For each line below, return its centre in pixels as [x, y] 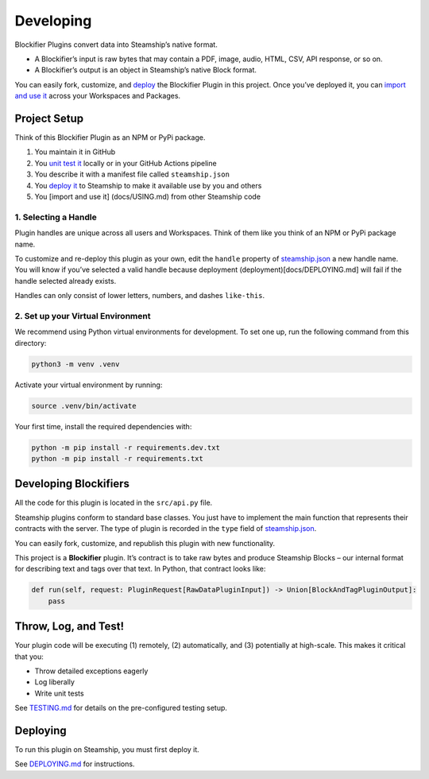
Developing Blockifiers [72, 484]
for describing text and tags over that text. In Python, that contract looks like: [140, 569]
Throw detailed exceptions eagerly [91, 671]
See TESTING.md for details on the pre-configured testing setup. [121, 708]
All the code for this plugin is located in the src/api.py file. [114, 503]
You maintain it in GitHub [75, 152]
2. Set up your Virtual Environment [83, 316]
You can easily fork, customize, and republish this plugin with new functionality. [145, 543]
